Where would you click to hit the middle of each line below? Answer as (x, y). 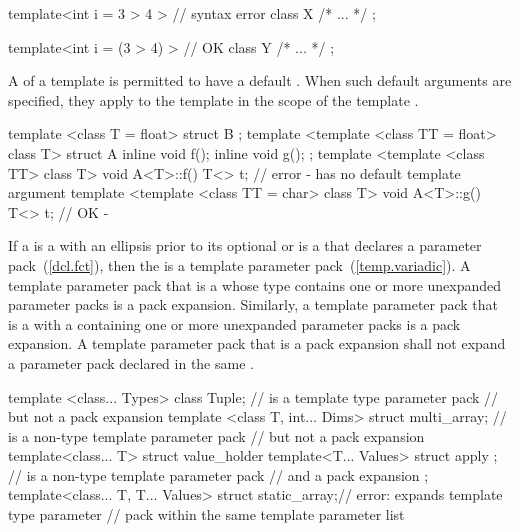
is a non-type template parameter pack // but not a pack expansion (216, 435)
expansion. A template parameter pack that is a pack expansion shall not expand (257, 343)
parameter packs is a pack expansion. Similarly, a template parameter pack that (253, 304)
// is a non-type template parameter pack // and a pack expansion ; (218, 474)
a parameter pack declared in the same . (131, 362)
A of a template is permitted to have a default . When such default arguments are (260, 80)
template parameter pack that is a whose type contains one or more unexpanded (255, 284)
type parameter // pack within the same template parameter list (206, 514)
